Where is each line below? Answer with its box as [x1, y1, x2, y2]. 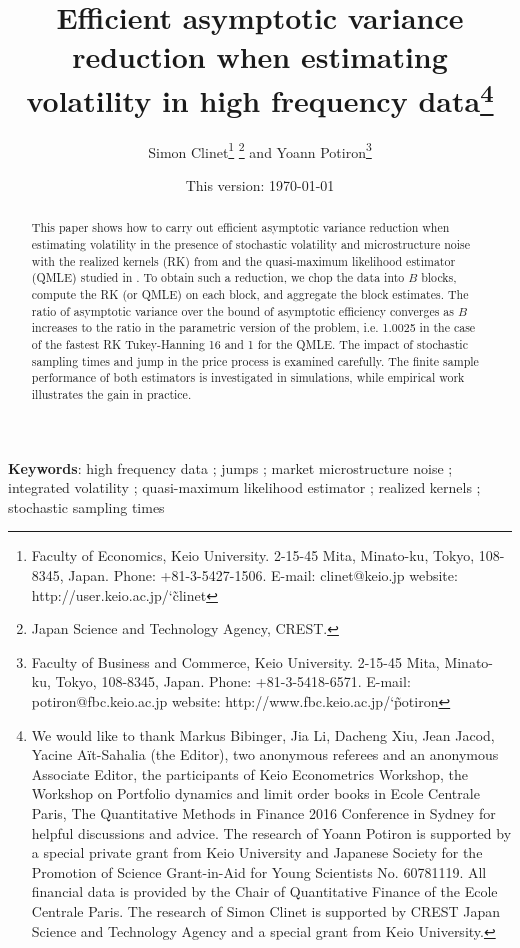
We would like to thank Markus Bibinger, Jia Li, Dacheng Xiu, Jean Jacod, [31, 724, 495, 745]
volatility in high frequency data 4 [26, 75, 494, 120]
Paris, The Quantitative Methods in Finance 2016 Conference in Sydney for [31, 803, 496, 823]
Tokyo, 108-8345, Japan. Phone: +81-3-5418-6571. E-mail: [55, 671, 411, 692]
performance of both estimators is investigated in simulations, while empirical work [31, 369, 465, 386]
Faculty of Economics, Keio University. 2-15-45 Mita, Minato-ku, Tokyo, [31, 545, 475, 566]
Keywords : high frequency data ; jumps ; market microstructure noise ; [8, 457, 453, 478]
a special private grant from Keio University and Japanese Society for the [31, 842, 483, 863]
